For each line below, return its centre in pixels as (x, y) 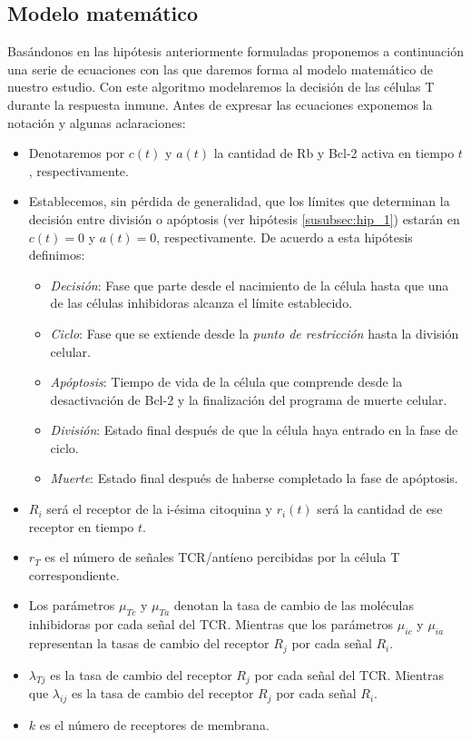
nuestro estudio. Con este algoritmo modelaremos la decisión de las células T (221, 87)
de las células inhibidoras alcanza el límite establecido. (201, 303)
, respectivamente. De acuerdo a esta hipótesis (285, 237)
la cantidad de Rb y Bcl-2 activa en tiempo (334, 153)
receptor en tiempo (81, 526)
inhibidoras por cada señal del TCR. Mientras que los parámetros (211, 624)
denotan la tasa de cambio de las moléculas (294, 605)
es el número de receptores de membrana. (154, 725)
